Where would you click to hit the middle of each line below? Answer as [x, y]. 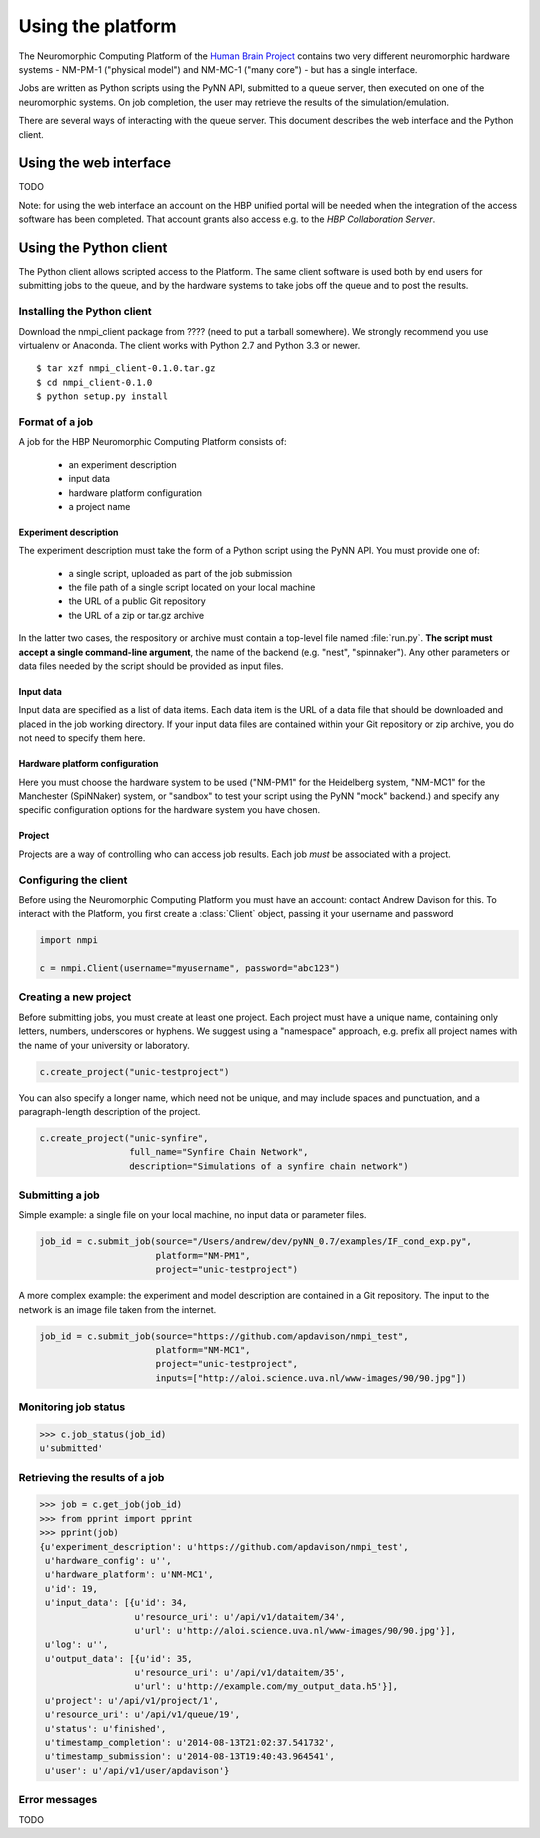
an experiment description [122, 464]
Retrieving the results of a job [91, 1477]
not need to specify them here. [82, 738]
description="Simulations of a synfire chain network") [268, 1166]
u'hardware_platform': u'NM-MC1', [129, 1574]
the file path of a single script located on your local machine [192, 587]
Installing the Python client [85, 312]
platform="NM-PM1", [203, 1255]
